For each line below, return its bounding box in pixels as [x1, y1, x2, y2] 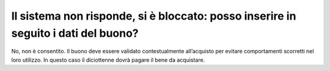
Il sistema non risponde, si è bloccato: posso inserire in [11, 9, 296, 23]
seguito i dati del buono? [11, 26, 139, 40]
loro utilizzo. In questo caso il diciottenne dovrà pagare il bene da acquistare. [11, 56, 205, 64]
